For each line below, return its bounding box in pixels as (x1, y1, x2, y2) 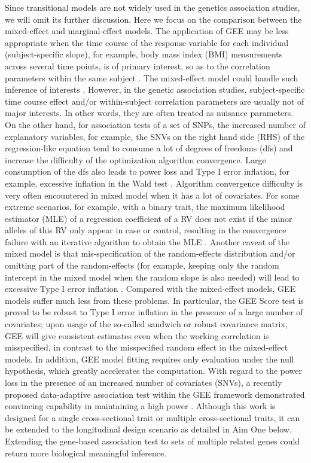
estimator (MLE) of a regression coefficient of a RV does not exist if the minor (5, 212, 292, 224)
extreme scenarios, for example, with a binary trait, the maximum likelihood (5, 200, 285, 213)
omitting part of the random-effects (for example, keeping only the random (5, 259, 279, 272)
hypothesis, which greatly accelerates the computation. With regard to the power (5, 364, 303, 377)
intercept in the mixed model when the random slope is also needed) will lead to (5, 270, 300, 283)
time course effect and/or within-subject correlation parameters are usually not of (5, 95, 304, 107)
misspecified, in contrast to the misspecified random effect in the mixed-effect (5, 341, 288, 354)
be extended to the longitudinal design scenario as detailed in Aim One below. (5, 423, 292, 435)
